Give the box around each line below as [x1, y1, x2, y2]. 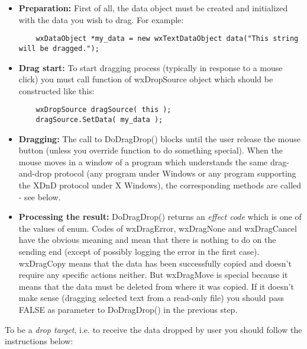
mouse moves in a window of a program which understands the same [18, 155, 268, 168]
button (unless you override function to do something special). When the [18, 144, 283, 156]
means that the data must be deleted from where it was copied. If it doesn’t [18, 280, 294, 292]
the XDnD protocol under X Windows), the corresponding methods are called [18, 178, 302, 191]
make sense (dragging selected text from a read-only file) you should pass [18, 292, 284, 304]
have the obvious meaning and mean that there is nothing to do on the [18, 233, 276, 246]
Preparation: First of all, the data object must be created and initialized [18, 2, 288, 14]
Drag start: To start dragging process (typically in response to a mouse [18, 61, 283, 73]
